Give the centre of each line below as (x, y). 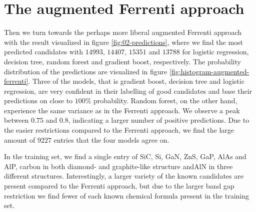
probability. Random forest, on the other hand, (165, 101)
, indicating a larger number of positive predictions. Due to (159, 120)
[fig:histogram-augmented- (209, 71)
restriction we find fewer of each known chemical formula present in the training (126, 195)
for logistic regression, (215, 52)
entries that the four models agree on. (111, 139)
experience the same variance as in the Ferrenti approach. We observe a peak (122, 110)
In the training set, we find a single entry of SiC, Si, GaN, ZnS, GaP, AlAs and (125, 156)
